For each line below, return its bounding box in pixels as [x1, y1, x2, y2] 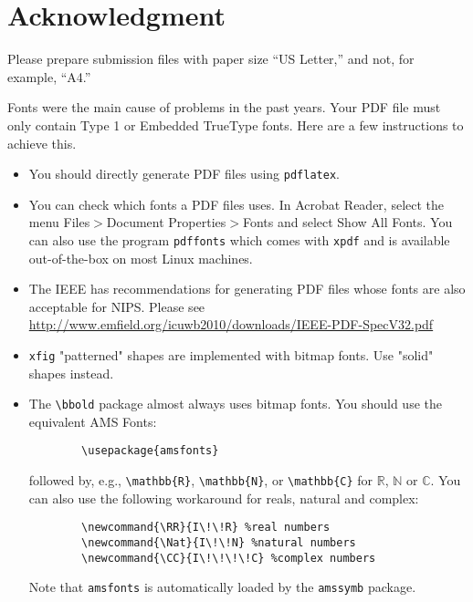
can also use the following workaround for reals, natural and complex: [28, 488, 419, 507]
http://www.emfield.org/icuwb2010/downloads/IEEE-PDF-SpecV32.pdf [28, 315, 434, 334]
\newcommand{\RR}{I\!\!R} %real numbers [81, 521, 331, 535]
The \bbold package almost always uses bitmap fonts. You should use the [28, 394, 442, 413]
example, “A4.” [7, 67, 91, 86]
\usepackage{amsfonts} [81, 444, 219, 458]
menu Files [28, 213, 90, 232]
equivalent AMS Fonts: [28, 411, 157, 431]
